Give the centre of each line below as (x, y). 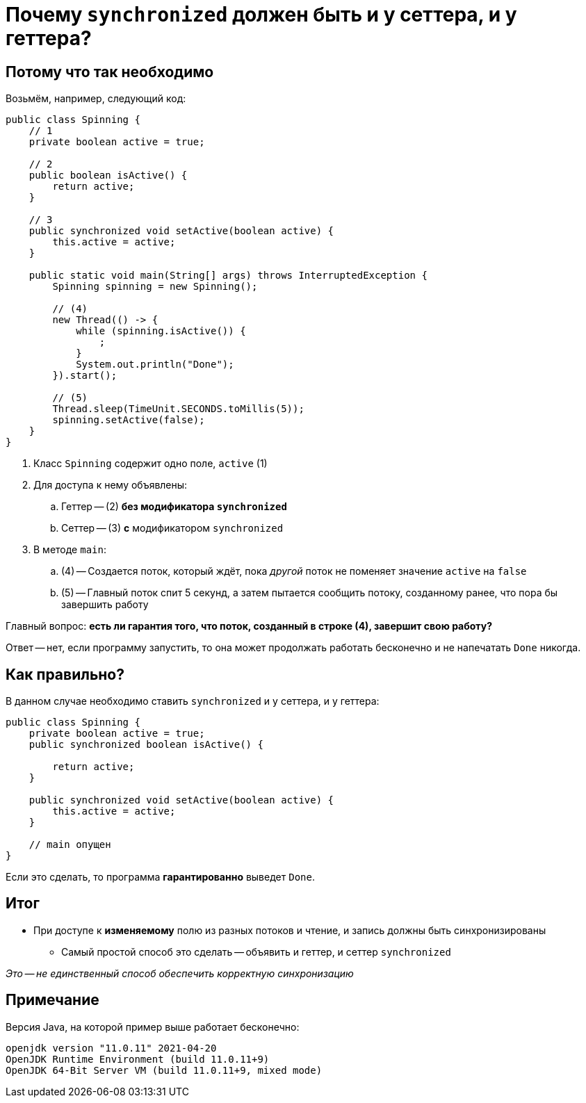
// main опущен (70, 845)
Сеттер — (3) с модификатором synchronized (172, 528)
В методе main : (70, 550)
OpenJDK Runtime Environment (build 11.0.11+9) (138, 1059)
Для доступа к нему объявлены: (111, 485)
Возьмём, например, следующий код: (96, 99)
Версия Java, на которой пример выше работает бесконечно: (153, 1027)
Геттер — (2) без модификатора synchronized (174, 507)
